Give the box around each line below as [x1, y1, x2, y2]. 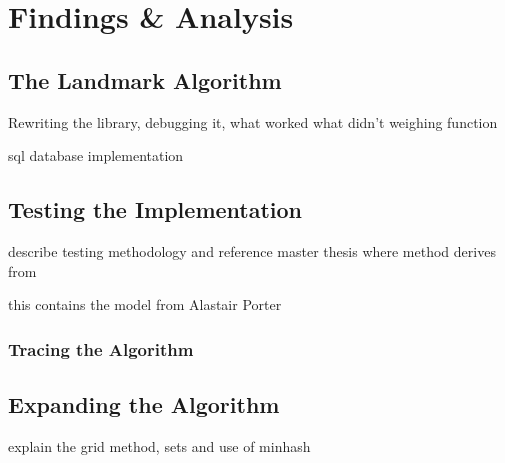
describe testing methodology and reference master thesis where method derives [8, 240, 496, 261]
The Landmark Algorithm [8, 64, 282, 95]
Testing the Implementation [8, 194, 303, 225]
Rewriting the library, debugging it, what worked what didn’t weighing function [8, 111, 498, 132]
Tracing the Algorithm [8, 336, 194, 361]
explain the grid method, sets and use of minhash [8, 435, 311, 456]
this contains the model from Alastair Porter [8, 294, 282, 315]
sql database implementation [8, 145, 184, 166]
